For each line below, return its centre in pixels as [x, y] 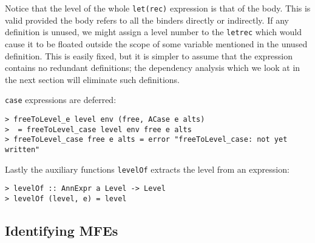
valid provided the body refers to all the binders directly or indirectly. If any [147, 20]
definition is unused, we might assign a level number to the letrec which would [153, 32]
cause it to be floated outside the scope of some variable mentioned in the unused [156, 43]
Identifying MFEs [62, 230]
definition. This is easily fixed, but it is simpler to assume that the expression [149, 55]
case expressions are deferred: [61, 100]
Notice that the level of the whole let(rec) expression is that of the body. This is [158, 8]
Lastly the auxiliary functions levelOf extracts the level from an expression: [147, 169]
